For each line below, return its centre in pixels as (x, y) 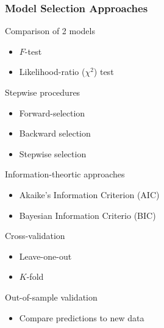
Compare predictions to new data (82, 317)
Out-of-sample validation (51, 297)
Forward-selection (52, 112)
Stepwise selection (53, 153)
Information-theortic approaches (65, 174)
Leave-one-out (45, 256)
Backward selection (55, 133)
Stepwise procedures (43, 92)
